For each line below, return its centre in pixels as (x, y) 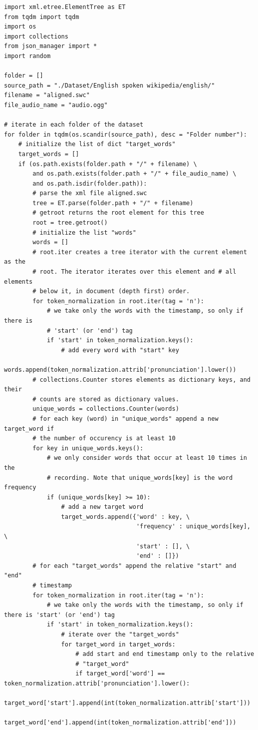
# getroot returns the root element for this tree (118, 213)
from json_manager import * (51, 46)
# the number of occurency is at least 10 (104, 439)
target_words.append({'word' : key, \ (126, 517)
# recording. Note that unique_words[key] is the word (140, 478)
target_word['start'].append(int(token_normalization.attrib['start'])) (127, 703)
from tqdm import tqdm (42, 17)
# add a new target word (102, 507)
